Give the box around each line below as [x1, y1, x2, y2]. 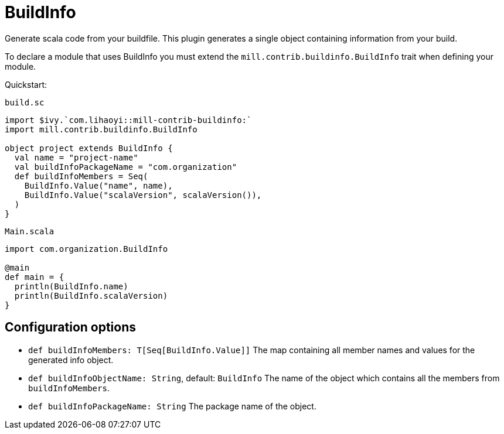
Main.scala [5, 226, 55, 236]
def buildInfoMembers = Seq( [14, 171, 148, 181]
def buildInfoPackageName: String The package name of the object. [28, 401, 316, 411]
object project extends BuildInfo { [5, 143, 173, 153]
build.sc [5, 97, 45, 107]
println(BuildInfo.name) [14, 281, 128, 291]
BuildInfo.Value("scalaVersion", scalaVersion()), [24, 190, 262, 200]
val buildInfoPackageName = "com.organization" [14, 162, 237, 172]
